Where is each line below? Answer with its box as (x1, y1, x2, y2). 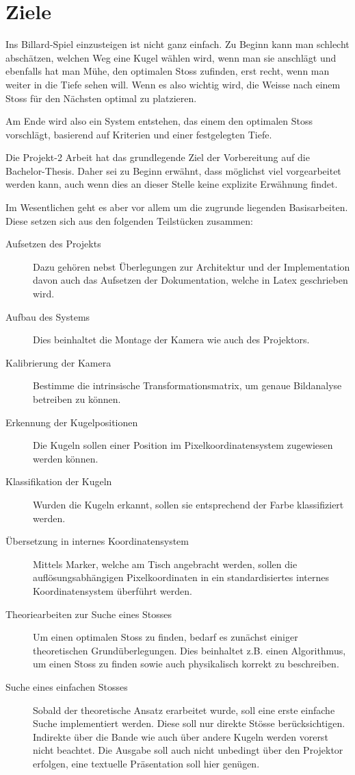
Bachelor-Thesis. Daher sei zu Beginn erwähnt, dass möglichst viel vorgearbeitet (5, 163, 341, 177)
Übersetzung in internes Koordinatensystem (5, 534, 189, 548)
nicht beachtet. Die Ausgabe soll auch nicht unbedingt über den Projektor (33, 743, 343, 757)
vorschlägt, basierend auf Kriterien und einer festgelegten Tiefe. (5, 127, 272, 141)
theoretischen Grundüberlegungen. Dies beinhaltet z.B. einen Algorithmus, (33, 643, 346, 657)
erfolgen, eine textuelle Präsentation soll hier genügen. (33, 756, 260, 770)
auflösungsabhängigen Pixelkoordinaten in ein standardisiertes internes (33, 570, 329, 585)
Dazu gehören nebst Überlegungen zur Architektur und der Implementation (33, 259, 350, 273)
